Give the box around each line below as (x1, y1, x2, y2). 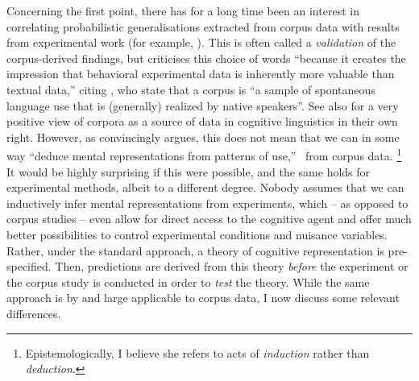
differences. (6, 304, 61, 321)
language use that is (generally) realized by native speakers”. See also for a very (6, 97, 399, 114)
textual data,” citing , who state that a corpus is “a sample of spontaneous (6, 81, 375, 97)
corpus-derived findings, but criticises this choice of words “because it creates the (6, 49, 406, 66)
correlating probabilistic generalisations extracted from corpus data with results (6, 18, 400, 35)
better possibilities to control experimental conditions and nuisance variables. (6, 226, 388, 242)
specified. (6, 258, 52, 275)
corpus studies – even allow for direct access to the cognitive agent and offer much (6, 210, 412, 227)
